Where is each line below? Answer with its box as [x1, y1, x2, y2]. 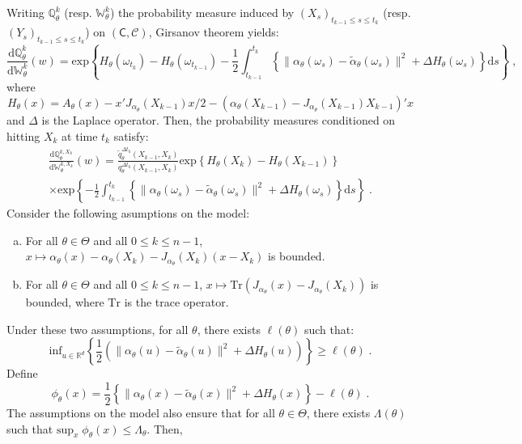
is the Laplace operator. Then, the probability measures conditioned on [41, 111, 396, 128]
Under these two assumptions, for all [6, 320, 189, 337]
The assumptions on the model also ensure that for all [6, 404, 275, 421]
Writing [6, 4, 45, 20]
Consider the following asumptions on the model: [6, 205, 250, 222]
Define [6, 365, 38, 382]
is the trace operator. [124, 294, 229, 311]
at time [62, 127, 98, 144]
